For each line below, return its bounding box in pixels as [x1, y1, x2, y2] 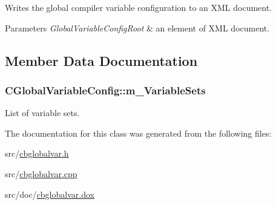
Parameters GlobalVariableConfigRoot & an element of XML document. [5, 21, 270, 34]
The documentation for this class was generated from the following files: [5, 126, 272, 139]
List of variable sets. [5, 106, 80, 119]
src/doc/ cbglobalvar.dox [5, 187, 94, 200]
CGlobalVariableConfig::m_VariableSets [5, 82, 206, 97]
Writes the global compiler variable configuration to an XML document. [5, 1, 272, 13]
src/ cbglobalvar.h [5, 147, 69, 160]
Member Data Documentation [5, 51, 198, 70]
